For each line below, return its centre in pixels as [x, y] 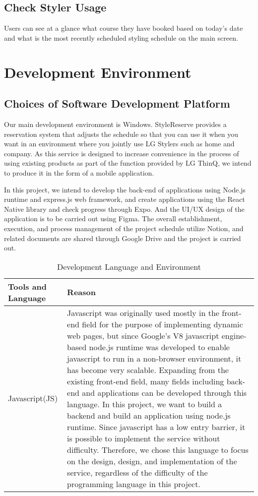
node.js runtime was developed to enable [159, 347]
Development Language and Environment [129, 266]
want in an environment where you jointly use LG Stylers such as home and [119, 144]
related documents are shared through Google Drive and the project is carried [123, 238]
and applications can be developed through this [164, 392]
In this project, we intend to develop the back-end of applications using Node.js [125, 189]
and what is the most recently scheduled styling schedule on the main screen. [121, 37]
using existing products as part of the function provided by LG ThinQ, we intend [128, 163]
